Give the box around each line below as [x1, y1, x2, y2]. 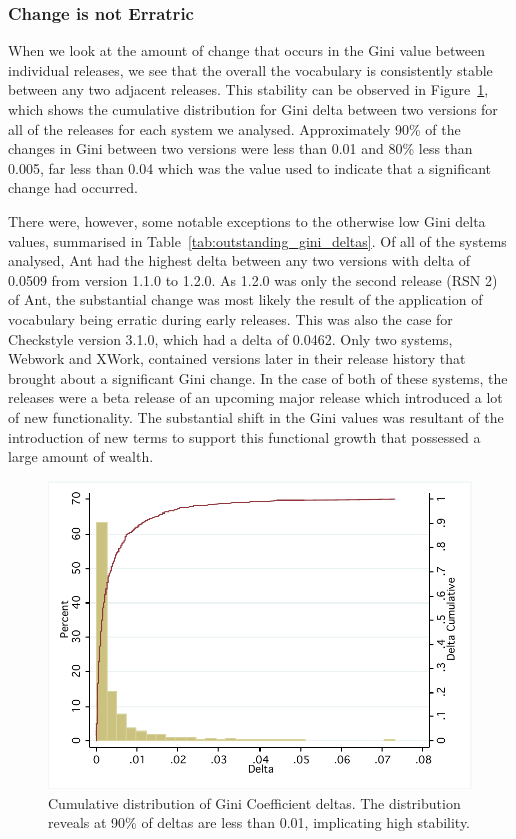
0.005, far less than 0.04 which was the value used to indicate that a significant [8, 157, 492, 178]
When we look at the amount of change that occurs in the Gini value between [8, 40, 485, 61]
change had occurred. [8, 177, 138, 198]
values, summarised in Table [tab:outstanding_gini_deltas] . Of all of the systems [8, 230, 507, 251]
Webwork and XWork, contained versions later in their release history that [8, 348, 466, 369]
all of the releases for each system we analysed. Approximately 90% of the [8, 118, 461, 139]
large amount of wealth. [8, 446, 154, 467]
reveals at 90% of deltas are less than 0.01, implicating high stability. [48, 812, 471, 833]
